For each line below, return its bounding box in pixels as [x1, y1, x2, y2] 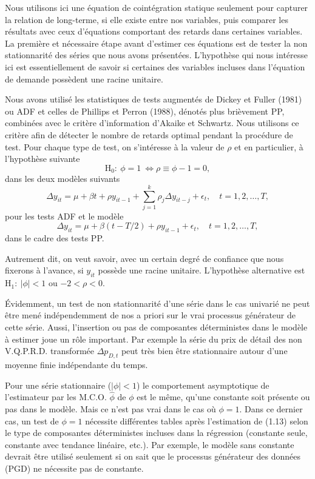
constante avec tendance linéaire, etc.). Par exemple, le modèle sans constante [5, 438, 294, 451]
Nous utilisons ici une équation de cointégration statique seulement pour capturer [5, 1, 308, 13]
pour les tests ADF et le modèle [5, 209, 124, 222]
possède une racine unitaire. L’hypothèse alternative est [98, 264, 305, 276]
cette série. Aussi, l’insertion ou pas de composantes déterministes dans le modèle [5, 321, 308, 333]
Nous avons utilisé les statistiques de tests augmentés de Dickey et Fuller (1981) [5, 93, 302, 106]
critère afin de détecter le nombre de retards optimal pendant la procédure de [5, 128, 293, 141]
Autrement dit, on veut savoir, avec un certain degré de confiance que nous [5, 252, 284, 264]
